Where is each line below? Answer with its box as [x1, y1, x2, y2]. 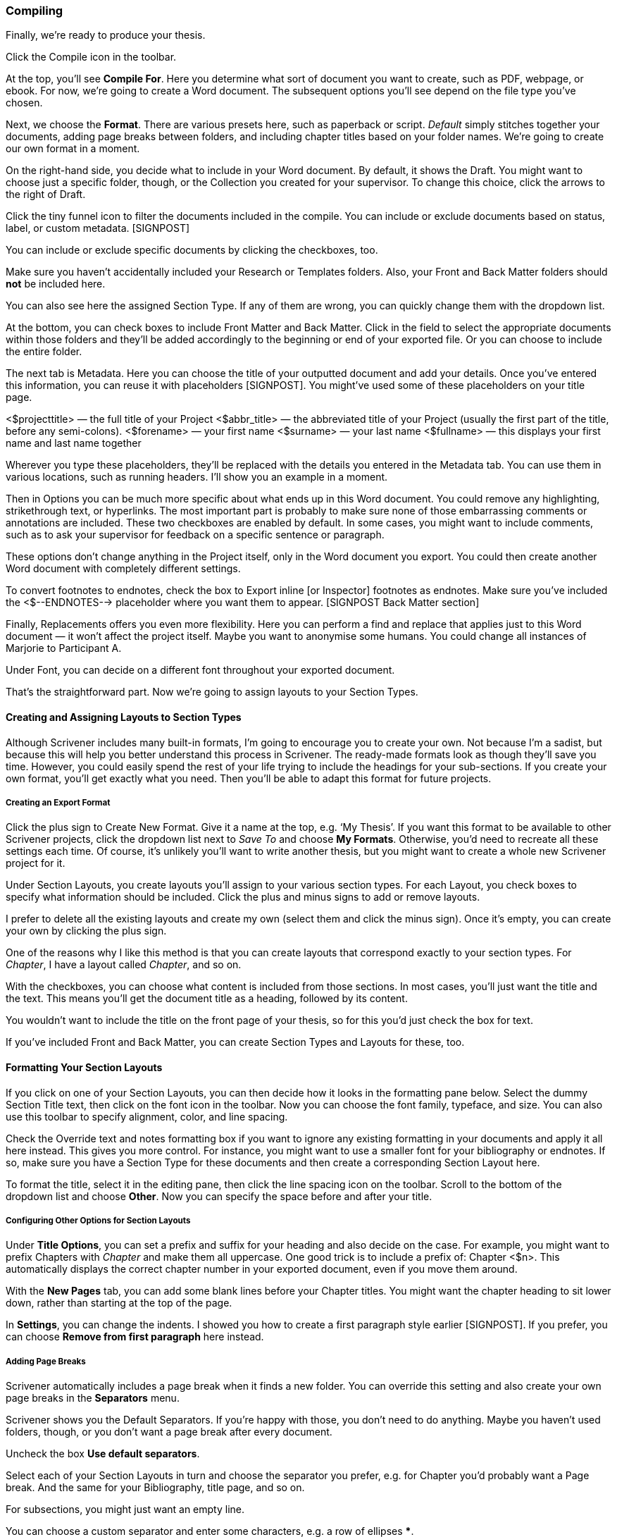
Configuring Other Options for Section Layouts [6, 1215, 191, 1226]
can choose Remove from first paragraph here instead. [6, 1331, 264, 1343]
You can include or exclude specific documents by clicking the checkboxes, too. [6, 244, 378, 257]
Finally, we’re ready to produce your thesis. [6, 29, 206, 42]
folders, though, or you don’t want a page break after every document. [6, 1426, 332, 1438]
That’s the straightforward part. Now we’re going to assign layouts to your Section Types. [6, 686, 418, 698]
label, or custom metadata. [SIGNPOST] [6, 222, 190, 235]
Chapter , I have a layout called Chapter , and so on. [6, 958, 242, 971]
